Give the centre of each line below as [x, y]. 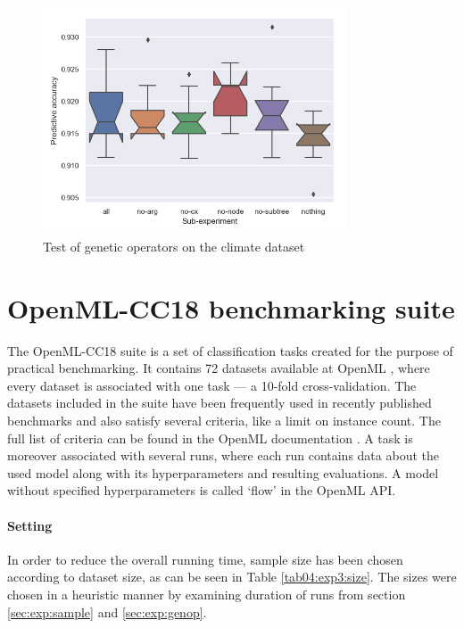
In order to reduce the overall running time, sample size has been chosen [205, 559]
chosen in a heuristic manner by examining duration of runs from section [207, 595]
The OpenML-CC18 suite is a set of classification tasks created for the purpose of [230, 350]
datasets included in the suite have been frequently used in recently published [220, 403]
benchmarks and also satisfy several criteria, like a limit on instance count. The [224, 421]
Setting [30, 525]
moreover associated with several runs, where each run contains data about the [223, 455]
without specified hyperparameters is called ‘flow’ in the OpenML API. [202, 490]
